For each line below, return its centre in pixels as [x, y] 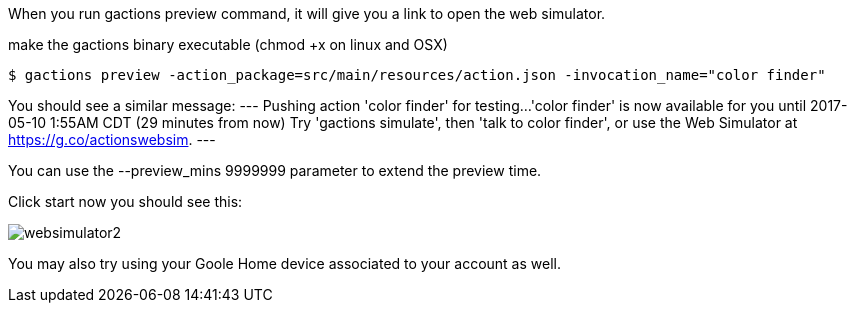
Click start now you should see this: [125, 201]
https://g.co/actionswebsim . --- [112, 139]
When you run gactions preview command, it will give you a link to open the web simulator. [307, 13]
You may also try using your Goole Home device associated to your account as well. [284, 263]
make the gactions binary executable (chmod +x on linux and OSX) [228, 44]
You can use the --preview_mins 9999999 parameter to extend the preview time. [275, 170]
